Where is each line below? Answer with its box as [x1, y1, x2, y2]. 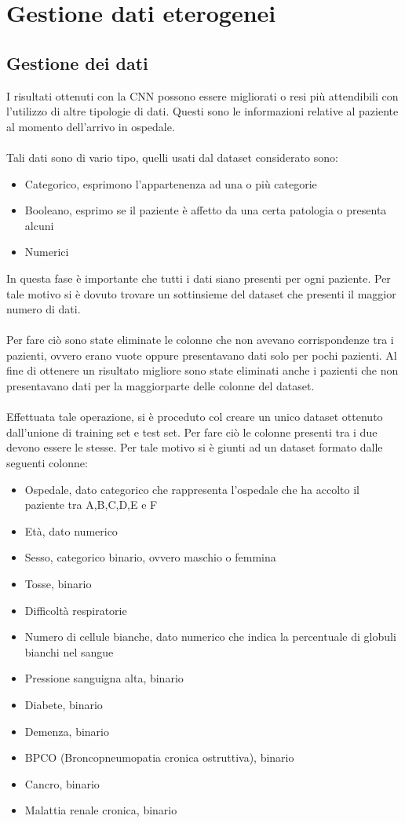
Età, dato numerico [24, 522, 118, 539]
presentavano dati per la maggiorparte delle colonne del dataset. [6, 378, 315, 394]
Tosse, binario [24, 576, 92, 592]
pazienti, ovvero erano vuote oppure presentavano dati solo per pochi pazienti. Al [6, 346, 397, 363]
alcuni [24, 217, 54, 233]
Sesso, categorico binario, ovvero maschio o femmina [24, 549, 276, 565]
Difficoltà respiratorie [24, 602, 127, 618]
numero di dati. [6, 301, 81, 317]
